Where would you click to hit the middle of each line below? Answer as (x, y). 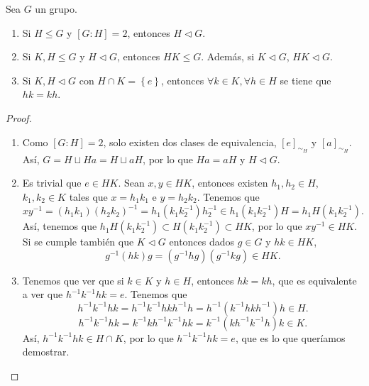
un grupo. (56, 9)
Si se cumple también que (78, 242)
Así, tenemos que (60, 226)
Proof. (19, 117)
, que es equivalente (314, 280)
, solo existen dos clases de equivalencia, (190, 142)
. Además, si (228, 56)
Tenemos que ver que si (73, 280)
